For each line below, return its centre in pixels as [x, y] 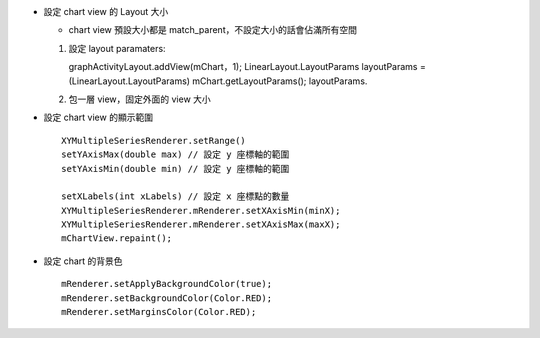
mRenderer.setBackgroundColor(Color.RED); [167, 298]
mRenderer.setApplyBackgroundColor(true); [167, 284]
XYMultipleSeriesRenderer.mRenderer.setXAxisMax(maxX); [201, 224]
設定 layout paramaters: [117, 48]
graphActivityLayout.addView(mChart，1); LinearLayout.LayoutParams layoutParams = [247, 67]
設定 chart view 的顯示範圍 [98, 117]
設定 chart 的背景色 [83, 261]
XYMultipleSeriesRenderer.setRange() [154, 140]
